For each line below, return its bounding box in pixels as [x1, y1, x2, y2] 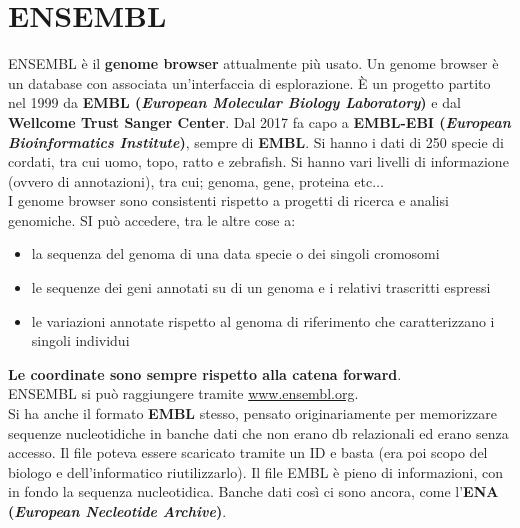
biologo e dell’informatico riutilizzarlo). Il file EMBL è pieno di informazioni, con [8, 461, 504, 482]
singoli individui [31, 330, 130, 351]
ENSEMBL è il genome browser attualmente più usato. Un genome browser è [8, 53, 499, 74]
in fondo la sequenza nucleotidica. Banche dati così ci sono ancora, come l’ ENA [8, 481, 499, 502]
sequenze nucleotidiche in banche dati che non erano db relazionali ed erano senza [8, 422, 509, 443]
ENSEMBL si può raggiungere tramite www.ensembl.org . [8, 383, 359, 404]
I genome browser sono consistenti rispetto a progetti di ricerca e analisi [8, 190, 449, 211]
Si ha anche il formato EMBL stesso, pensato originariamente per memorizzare [8, 403, 497, 424]
